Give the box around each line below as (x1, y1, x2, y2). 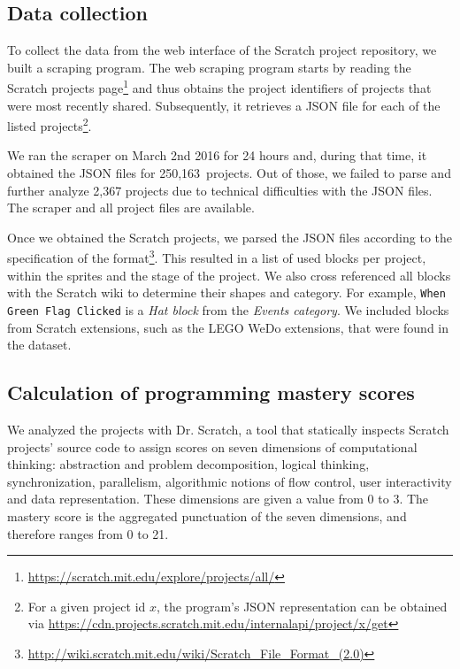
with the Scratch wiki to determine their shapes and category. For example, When (7, 283, 446, 302)
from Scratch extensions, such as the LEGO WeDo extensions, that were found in (7, 318, 449, 336)
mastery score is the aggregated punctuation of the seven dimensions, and (7, 506, 407, 525)
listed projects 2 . (7, 114, 92, 135)
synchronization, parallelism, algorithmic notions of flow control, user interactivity (7, 472, 452, 490)
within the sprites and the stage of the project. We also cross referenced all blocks (7, 265, 451, 284)
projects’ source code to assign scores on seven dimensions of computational (7, 437, 418, 456)
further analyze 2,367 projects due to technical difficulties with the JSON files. (7, 181, 433, 199)
